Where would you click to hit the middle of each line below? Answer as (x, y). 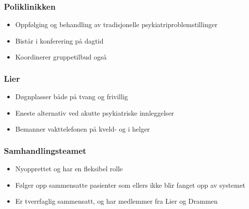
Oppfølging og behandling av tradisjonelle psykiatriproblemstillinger (116, 24)
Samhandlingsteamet (45, 150)
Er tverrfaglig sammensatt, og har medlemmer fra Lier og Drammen (117, 201)
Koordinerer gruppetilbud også (61, 57)
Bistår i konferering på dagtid (59, 40)
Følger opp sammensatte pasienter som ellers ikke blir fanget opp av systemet (130, 185)
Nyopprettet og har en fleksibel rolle (69, 169)
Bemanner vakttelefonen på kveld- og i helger (83, 129)
